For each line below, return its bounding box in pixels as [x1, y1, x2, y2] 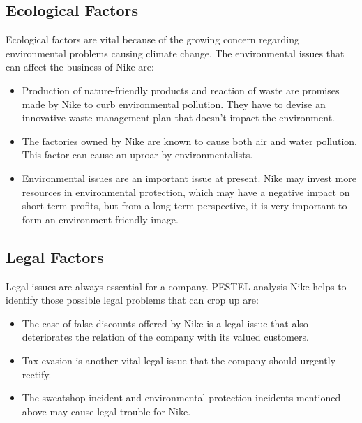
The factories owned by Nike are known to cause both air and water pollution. [22, 133, 357, 148]
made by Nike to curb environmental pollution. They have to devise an [22, 96, 326, 111]
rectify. [22, 366, 52, 381]
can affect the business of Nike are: [6, 59, 154, 74]
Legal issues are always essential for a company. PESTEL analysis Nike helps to [6, 279, 347, 293]
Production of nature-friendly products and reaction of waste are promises [22, 82, 340, 97]
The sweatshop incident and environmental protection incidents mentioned [22, 390, 341, 405]
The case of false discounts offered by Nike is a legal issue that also [22, 316, 308, 330]
